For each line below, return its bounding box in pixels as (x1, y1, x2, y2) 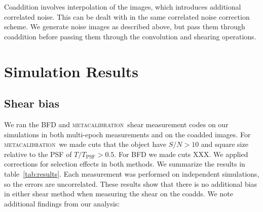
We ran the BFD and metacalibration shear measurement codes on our (4, 119, 229, 129)
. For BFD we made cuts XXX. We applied (114, 148, 248, 159)
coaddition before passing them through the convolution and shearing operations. (4, 31, 256, 41)
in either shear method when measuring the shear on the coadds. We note (4, 188, 233, 199)
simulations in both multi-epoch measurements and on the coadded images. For (4, 129, 251, 139)
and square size (201, 139, 248, 149)
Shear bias (4, 95, 60, 111)
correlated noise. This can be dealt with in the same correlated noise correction (4, 11, 250, 22)
